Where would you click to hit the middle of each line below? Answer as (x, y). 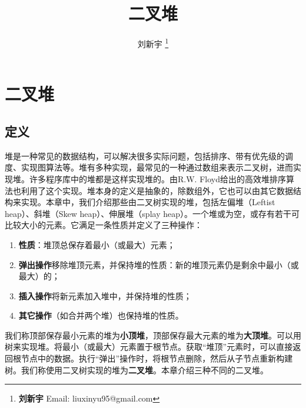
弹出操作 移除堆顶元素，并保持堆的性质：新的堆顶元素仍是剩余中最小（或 (159, 264)
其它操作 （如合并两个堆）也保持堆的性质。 (101, 315)
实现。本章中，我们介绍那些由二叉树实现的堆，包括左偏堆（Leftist (148, 202)
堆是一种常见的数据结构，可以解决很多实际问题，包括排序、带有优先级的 (145, 155)
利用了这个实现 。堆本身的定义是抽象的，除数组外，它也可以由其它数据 (157, 190)
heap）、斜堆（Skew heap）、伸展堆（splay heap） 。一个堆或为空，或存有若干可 (152, 213)
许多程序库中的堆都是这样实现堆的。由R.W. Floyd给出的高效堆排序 (157, 178)
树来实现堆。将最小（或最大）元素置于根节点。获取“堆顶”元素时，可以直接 (149, 347)
